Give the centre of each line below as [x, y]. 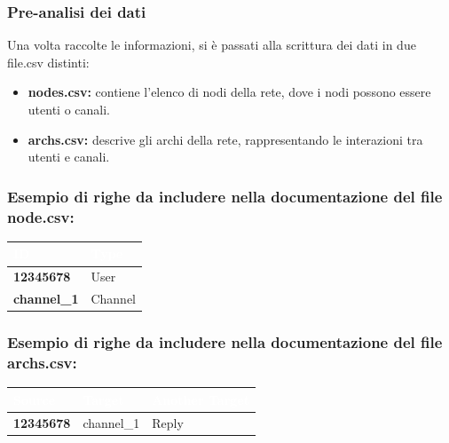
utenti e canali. [69, 157]
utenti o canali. [69, 109]
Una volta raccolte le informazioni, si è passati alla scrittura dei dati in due [212, 45]
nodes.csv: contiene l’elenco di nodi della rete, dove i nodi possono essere [229, 92]
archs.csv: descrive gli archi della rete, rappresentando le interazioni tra [225, 139]
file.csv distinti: [48, 62]
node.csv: [41, 216]
